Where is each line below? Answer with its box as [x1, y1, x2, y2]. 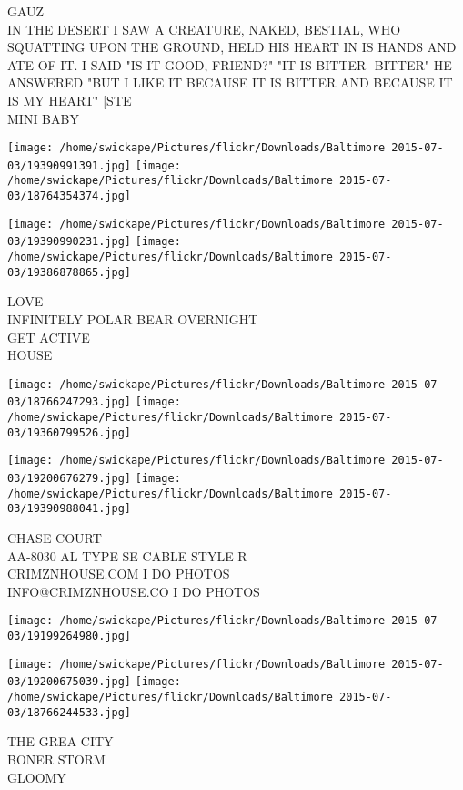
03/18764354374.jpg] [7, 190, 132, 203]
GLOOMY [7, 767, 66, 786]
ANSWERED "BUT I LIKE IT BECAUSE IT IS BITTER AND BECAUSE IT [7, 73, 453, 92]
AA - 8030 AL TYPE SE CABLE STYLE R [7, 546, 247, 565]
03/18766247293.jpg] [7, 395, 132, 409]
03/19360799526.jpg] [7, 426, 132, 439]
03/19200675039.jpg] [7, 675, 132, 689]
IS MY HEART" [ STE [7, 90, 132, 109]
